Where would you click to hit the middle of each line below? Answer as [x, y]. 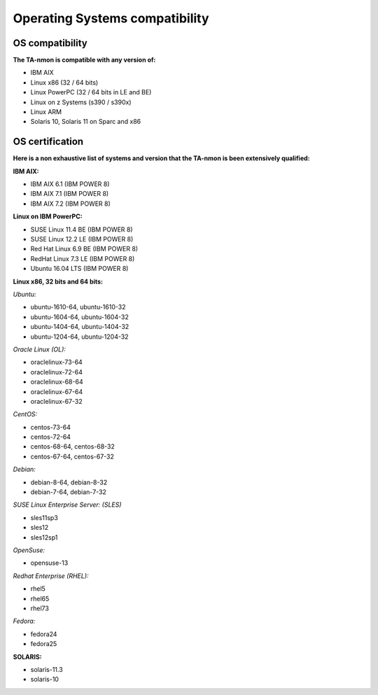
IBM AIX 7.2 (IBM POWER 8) [71, 204]
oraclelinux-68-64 [57, 382]
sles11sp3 [44, 517]
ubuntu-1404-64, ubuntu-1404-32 [80, 327]
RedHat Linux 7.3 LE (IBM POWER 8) [83, 258]
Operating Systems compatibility [111, 18]
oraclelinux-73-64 [57, 362]
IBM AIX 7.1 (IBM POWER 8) [70, 194]
